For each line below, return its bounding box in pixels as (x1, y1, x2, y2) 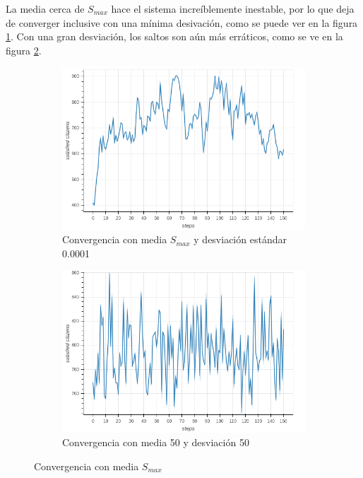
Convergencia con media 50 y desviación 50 (62, 435, 249, 450)
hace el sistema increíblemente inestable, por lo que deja (111, 1, 355, 16)
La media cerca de (6, 1, 85, 16)
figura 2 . (6, 42, 42, 57)
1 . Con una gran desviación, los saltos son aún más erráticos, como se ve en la (6, 29, 343, 44)
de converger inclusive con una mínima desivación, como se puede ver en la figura (6, 15, 358, 30)
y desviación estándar (194, 232, 287, 247)
